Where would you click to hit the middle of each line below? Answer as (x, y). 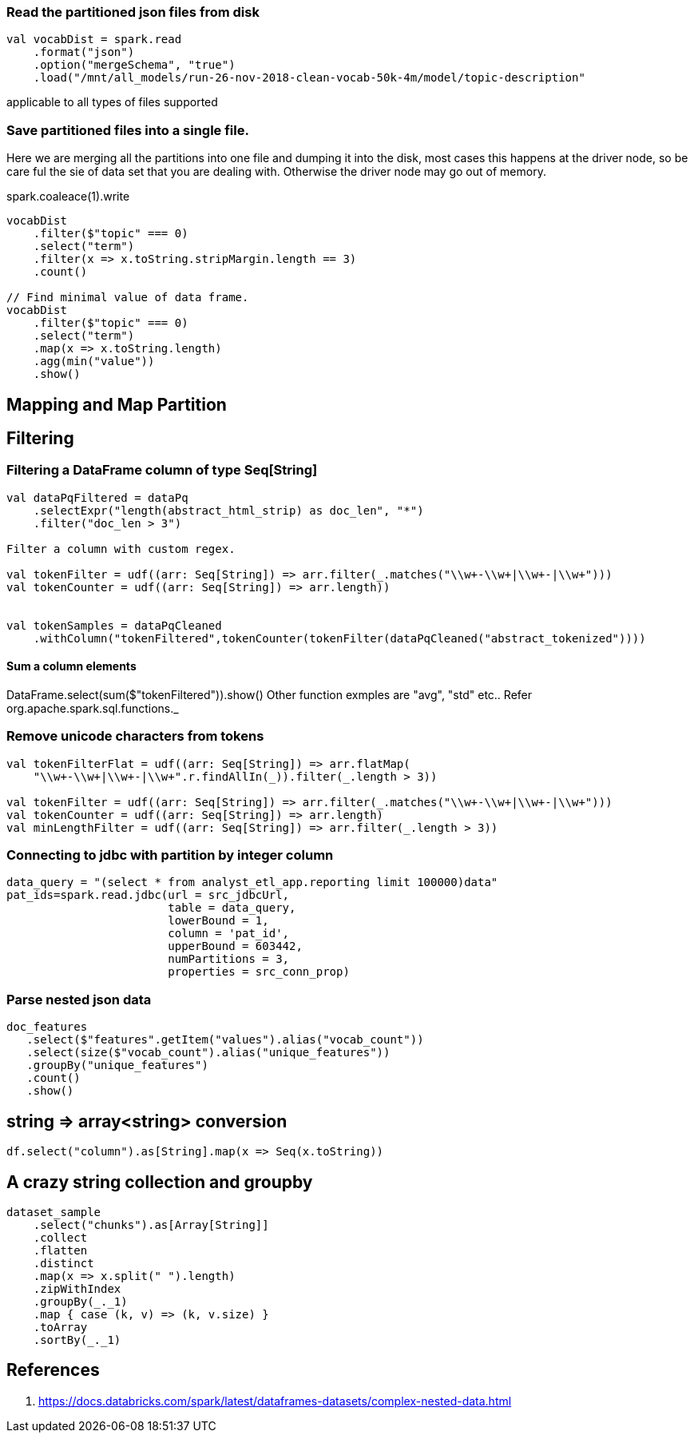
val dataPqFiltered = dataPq (97, 497)
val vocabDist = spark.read (94, 40)
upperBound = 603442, (235, 946)
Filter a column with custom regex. (121, 549)
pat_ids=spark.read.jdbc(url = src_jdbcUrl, (148, 895)
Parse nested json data (79, 999)
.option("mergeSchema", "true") (134, 65)
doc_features (47, 1027)
